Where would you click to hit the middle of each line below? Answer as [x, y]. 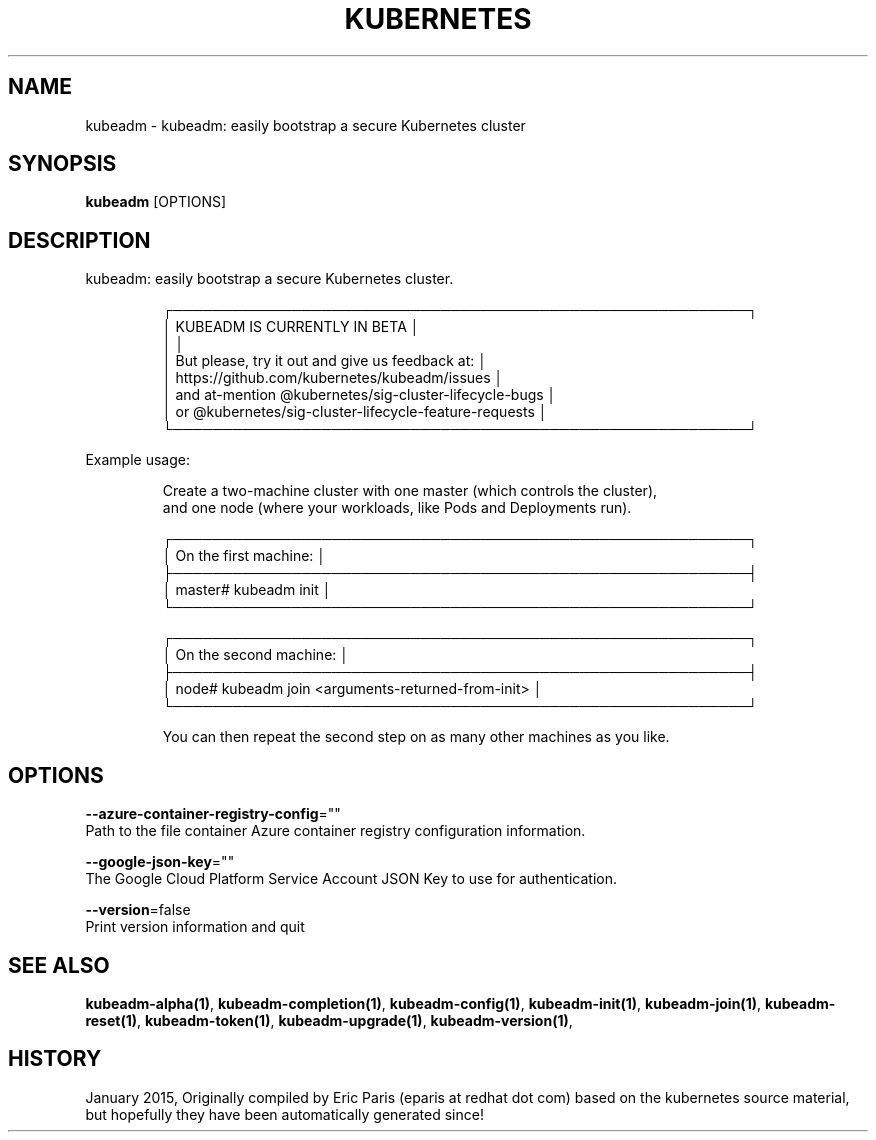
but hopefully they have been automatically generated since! [284, 1114]
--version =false [138, 910]
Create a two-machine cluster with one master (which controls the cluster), [410, 491]
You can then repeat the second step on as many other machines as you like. [416, 737]
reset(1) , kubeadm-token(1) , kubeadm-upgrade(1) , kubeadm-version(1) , [329, 1020]
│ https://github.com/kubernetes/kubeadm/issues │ [333, 378]
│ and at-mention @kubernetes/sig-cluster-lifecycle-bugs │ [359, 395]
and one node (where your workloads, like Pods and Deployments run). [397, 508]
